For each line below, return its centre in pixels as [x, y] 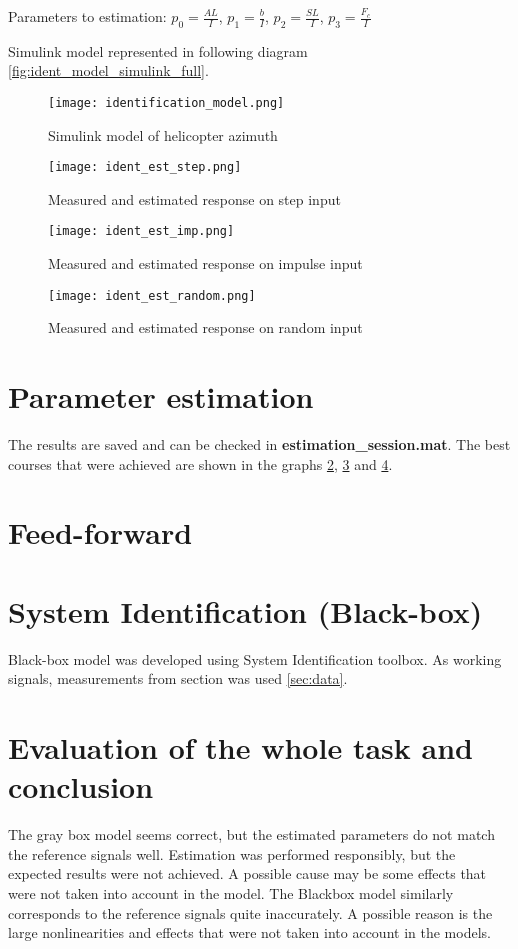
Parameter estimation [161, 396]
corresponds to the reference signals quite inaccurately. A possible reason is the [250, 912]
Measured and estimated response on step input [194, 198]
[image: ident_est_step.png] [145, 167]
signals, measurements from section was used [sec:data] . [178, 678]
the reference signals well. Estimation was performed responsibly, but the [232, 853]
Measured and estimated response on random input [205, 327]
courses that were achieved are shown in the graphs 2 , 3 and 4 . [200, 463]
